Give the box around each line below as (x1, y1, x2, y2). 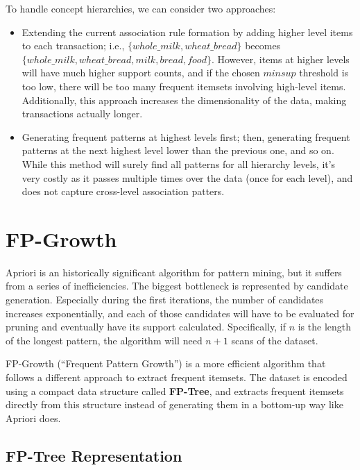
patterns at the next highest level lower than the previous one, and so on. (22, 143, 334, 158)
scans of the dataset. (231, 333, 318, 347)
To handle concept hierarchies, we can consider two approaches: (6, 1, 276, 15)
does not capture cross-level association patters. (22, 184, 225, 199)
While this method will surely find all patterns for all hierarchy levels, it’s (22, 156, 336, 171)
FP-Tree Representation (6, 444, 182, 466)
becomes (245, 38, 281, 53)
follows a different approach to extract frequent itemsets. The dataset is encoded (6, 370, 348, 384)
